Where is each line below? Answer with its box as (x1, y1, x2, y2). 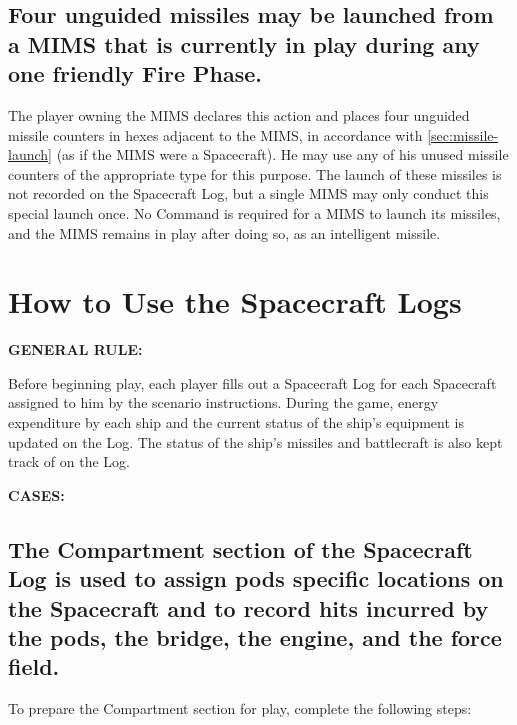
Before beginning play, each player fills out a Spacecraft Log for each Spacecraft (8, 372, 497, 393)
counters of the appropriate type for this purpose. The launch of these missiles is (8, 163, 502, 184)
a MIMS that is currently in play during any (8, 28, 480, 59)
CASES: (8, 484, 65, 505)
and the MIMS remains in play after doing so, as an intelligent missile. (8, 222, 441, 243)
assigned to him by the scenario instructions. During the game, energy (8, 392, 439, 413)
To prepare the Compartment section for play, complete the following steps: (8, 698, 472, 719)
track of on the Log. (8, 451, 130, 472)
